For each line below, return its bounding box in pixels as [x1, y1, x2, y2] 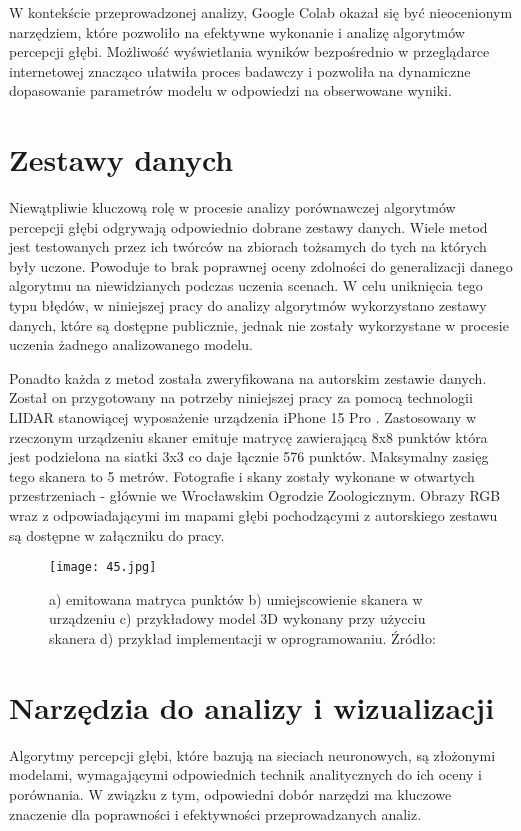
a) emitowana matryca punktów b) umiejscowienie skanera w [49, 588, 423, 609]
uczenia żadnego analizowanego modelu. [9, 334, 253, 355]
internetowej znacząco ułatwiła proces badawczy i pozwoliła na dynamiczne [9, 60, 471, 81]
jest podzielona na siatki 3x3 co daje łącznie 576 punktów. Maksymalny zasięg [9, 446, 489, 467]
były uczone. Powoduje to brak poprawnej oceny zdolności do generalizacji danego [9, 255, 513, 276]
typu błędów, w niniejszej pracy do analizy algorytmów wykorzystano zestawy [9, 295, 487, 316]
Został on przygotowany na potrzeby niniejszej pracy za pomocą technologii [9, 387, 473, 408]
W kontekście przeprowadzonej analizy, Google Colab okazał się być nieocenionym [9, 2, 513, 22]
